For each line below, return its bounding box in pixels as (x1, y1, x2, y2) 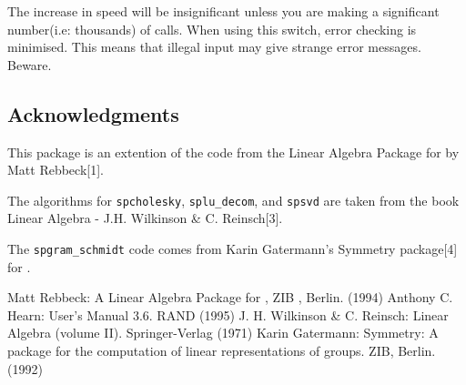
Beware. (7, 55, 52, 74)
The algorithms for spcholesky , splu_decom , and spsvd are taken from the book (7, 190, 460, 209)
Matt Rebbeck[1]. (7, 160, 104, 179)
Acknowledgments (7, 99, 179, 127)
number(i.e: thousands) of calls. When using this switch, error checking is (7, 19, 417, 38)
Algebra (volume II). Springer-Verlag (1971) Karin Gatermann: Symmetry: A (7, 323, 439, 342)
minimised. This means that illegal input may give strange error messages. (7, 37, 421, 56)
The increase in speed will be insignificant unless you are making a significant (7, 2, 440, 20)
